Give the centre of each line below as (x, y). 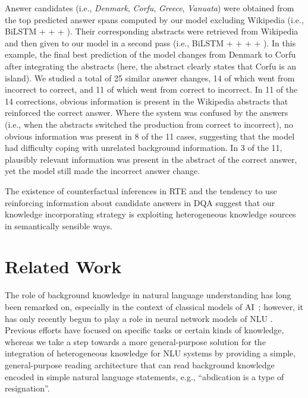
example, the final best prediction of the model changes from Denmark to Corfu (150, 54)
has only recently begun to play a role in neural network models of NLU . (139, 318)
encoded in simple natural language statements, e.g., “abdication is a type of (144, 376)
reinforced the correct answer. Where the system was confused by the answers (147, 113)
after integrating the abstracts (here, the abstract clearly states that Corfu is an (150, 66)
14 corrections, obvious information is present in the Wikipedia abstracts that (147, 101)
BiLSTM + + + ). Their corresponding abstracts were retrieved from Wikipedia (152, 31)
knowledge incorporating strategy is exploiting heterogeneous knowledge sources (150, 214)
